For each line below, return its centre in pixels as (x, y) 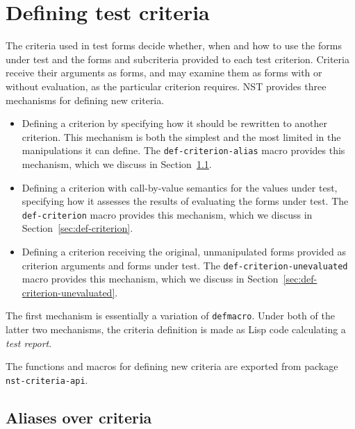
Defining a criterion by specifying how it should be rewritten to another (175, 123)
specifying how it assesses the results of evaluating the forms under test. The (185, 201)
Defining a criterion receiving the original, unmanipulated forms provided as (184, 251)
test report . (29, 343)
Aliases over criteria (79, 417)
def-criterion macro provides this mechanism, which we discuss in (167, 214)
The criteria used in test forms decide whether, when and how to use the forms (174, 45)
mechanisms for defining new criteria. (85, 100)
